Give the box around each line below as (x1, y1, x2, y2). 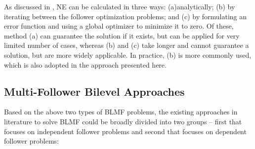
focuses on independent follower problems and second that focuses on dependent (4, 126, 247, 136)
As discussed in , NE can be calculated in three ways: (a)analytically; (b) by (4, 1, 235, 11)
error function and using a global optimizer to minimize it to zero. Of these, (4, 21, 234, 31)
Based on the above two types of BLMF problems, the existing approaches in (4, 107, 238, 117)
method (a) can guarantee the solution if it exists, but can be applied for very (4, 30, 240, 40)
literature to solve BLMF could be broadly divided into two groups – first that (4, 116, 242, 126)
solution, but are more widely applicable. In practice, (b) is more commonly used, (4, 49, 252, 60)
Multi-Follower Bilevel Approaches (4, 83, 185, 99)
